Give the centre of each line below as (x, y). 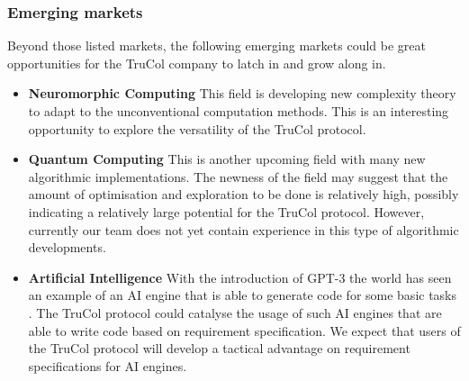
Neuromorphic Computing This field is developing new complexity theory (242, 93)
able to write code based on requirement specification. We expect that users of (244, 330)
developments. (67, 247)
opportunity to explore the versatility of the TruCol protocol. (197, 128)
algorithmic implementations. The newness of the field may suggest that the (238, 176)
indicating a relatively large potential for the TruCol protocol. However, (226, 211)
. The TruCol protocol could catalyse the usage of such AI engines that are (235, 312)
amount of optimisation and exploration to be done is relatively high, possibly (244, 194)
